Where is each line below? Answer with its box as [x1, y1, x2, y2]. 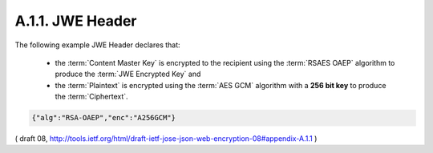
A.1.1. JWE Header [14, 12, 137, 30]
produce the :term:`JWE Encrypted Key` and [55, 69, 201, 79]
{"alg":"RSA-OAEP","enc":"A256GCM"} [31, 113, 176, 123]
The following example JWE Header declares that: [14, 40, 180, 50]
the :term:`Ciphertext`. [55, 92, 128, 102]
